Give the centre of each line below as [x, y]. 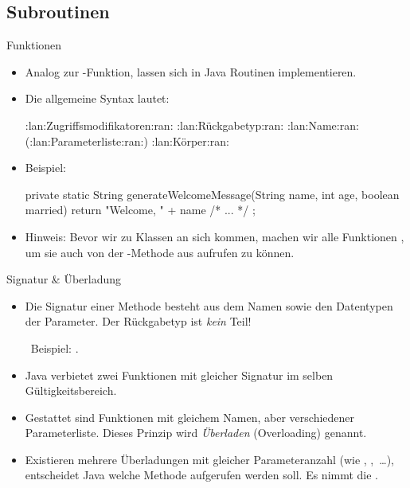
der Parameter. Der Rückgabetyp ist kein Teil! [138, 321]
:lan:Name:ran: [323, 125]
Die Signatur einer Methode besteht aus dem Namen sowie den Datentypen [209, 305]
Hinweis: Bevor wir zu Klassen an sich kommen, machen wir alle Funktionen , [215, 236]
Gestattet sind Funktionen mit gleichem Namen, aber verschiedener [190, 417]
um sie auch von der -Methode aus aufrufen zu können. [160, 252]
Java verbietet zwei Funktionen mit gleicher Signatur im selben [179, 375]
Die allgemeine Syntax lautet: [97, 98]
